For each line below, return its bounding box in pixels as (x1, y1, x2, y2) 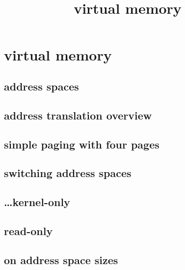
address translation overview (4, 107, 152, 122)
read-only (4, 223, 53, 238)
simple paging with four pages (4, 136, 159, 151)
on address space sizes (4, 252, 118, 267)
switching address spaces (4, 165, 132, 180)
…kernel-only (4, 194, 70, 210)
